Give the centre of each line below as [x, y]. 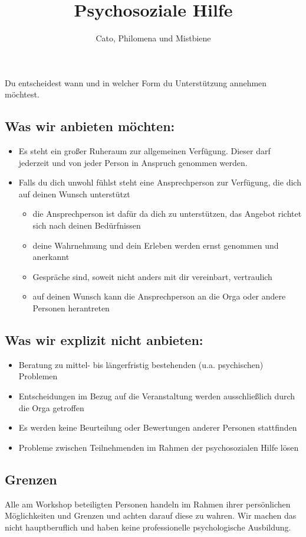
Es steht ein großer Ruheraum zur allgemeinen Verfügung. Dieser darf [144, 151]
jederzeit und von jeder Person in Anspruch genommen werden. [133, 162]
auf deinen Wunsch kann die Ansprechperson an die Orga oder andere [159, 296]
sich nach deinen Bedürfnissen [87, 225]
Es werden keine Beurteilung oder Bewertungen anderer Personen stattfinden [158, 427]
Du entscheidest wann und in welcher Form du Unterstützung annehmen [136, 82]
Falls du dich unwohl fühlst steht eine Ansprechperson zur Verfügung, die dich [160, 182]
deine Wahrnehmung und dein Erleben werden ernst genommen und [156, 245]
